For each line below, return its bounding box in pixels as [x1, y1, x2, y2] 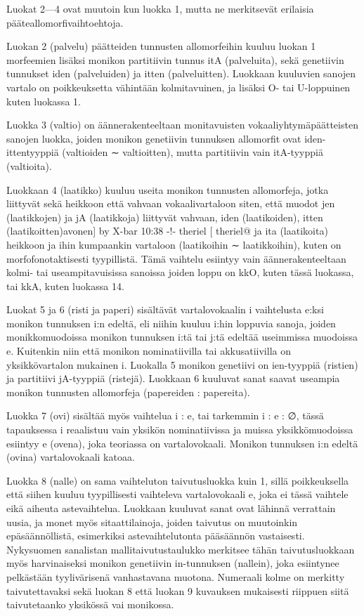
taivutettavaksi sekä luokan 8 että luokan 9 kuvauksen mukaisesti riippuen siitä [6, 583, 349, 598]
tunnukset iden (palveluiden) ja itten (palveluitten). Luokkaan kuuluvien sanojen [6, 66, 356, 81]
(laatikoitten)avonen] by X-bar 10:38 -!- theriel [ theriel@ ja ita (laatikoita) [6, 223, 328, 238]
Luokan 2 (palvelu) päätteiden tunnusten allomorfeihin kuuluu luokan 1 [6, 39, 316, 53]
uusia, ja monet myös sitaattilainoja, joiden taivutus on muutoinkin [6, 514, 298, 529]
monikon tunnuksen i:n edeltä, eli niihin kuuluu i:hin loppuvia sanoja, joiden [6, 315, 336, 330]
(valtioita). [6, 158, 52, 173]
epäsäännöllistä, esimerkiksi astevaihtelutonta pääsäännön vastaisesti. [6, 528, 305, 543]
